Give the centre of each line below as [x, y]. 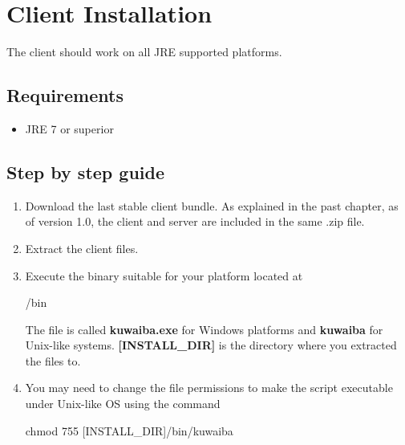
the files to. [53, 360]
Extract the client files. [82, 248]
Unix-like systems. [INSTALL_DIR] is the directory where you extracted [211, 345]
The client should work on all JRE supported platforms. [144, 52]
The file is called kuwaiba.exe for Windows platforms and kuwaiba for [204, 329]
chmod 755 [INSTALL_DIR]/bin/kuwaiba [129, 430]
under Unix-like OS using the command [123, 404]
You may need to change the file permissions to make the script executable [209, 388]
